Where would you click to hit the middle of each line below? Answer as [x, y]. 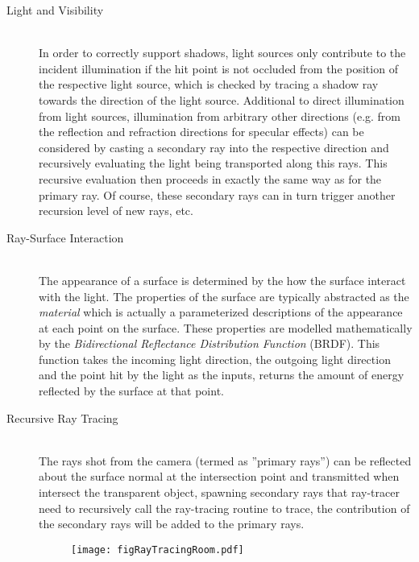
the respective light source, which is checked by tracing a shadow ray [209, 84]
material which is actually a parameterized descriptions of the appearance [221, 312]
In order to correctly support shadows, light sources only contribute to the [222, 53]
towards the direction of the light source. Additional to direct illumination [222, 99]
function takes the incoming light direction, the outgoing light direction [215, 359]
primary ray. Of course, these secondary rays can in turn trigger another [217, 194]
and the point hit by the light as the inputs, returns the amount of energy [222, 375]
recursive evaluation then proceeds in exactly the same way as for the [210, 178]
